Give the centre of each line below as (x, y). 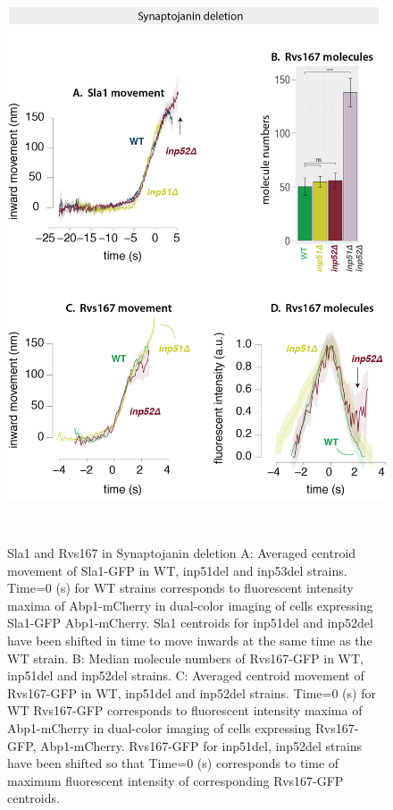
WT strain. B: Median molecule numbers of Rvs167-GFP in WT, (186, 658)
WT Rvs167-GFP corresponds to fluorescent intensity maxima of (185, 710)
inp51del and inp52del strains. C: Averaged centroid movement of (186, 675)
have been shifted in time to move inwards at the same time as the (190, 641)
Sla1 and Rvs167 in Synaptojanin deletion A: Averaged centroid (182, 553)
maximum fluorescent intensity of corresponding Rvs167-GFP (176, 780)
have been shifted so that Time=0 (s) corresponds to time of (173, 763)
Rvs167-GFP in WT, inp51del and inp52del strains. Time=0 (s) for (192, 692)
